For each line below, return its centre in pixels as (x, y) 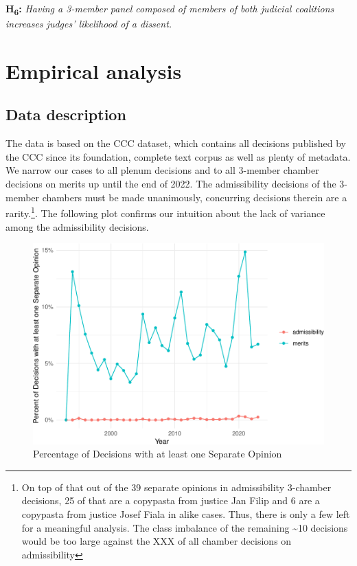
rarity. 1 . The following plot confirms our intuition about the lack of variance (165, 212)
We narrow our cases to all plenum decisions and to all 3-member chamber (162, 170)
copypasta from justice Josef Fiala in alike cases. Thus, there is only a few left (186, 514)
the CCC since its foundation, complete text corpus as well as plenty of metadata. (178, 156)
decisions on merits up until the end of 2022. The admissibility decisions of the (171, 184)
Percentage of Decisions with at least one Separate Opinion (158, 454)
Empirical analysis (94, 70)
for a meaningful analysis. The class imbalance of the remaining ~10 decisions (185, 527)
